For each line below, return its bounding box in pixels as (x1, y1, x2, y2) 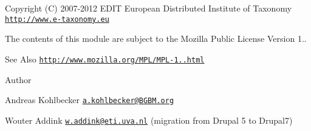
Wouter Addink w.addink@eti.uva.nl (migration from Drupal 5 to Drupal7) (5, 113, 293, 126)
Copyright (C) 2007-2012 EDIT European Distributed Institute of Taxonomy (5, 2, 292, 14)
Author (5, 73, 32, 86)
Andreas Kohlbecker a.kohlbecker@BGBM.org (5, 93, 174, 106)
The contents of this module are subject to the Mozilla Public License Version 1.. (5, 32, 307, 45)
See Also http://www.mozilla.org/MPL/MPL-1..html (5, 52, 205, 65)
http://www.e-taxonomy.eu (5, 15, 109, 24)
